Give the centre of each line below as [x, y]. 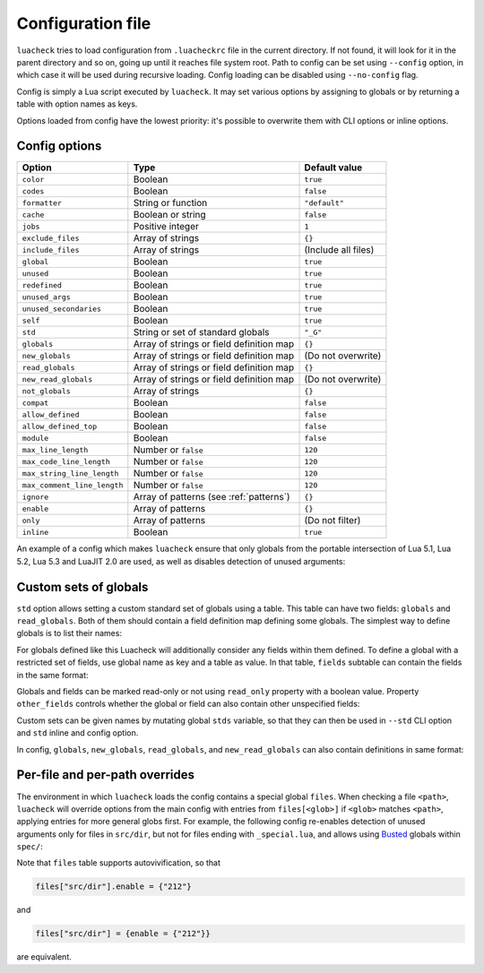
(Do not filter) [333, 521]
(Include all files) [339, 250]
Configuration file [84, 23]
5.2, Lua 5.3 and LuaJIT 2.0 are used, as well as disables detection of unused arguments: [181, 561]
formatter [42, 203]
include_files [51, 250]
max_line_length [55, 449]
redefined [42, 285]
